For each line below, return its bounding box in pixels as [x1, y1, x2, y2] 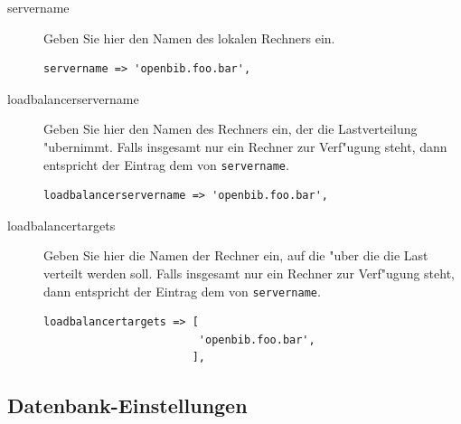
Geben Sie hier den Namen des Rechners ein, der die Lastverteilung [43, 119, 418, 138]
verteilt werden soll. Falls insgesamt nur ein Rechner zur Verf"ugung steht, [43, 264, 456, 282]
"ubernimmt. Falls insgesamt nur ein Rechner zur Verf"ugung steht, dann [43, 137, 447, 155]
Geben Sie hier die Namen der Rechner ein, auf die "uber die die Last [43, 246, 428, 265]
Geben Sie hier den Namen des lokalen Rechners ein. [43, 28, 335, 47]
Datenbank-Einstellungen [7, 391, 248, 419]
